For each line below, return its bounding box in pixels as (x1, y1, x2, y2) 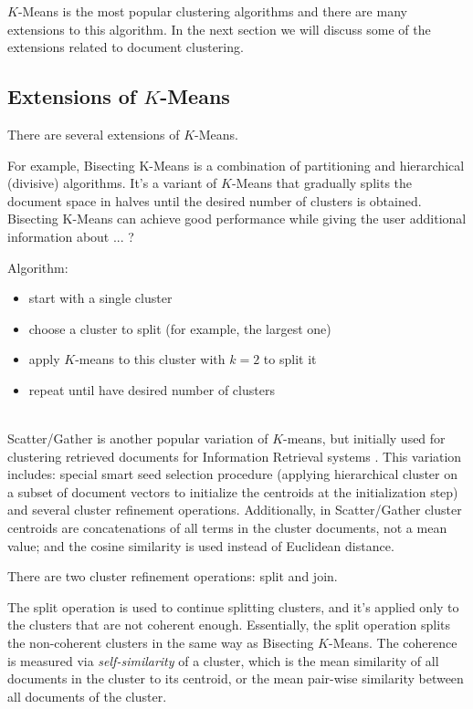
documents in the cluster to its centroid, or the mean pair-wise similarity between (7, 669, 464, 688)
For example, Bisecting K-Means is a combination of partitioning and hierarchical (7, 155, 465, 174)
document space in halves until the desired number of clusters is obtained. (7, 191, 422, 210)
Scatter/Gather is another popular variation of (7, 429, 268, 448)
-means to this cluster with (75, 349, 226, 369)
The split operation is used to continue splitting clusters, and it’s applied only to (7, 597, 459, 616)
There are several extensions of (7, 124, 180, 143)
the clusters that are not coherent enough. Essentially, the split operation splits (7, 615, 451, 634)
